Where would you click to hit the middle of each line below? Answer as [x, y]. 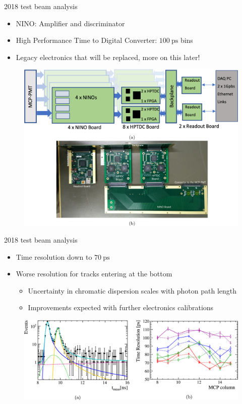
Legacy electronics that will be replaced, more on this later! [108, 57]
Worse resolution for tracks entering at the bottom [94, 274]
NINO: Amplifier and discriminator [70, 23]
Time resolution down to [54, 256]
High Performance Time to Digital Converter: [86, 40]
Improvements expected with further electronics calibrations [121, 307]
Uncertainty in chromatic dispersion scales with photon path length [132, 290]
